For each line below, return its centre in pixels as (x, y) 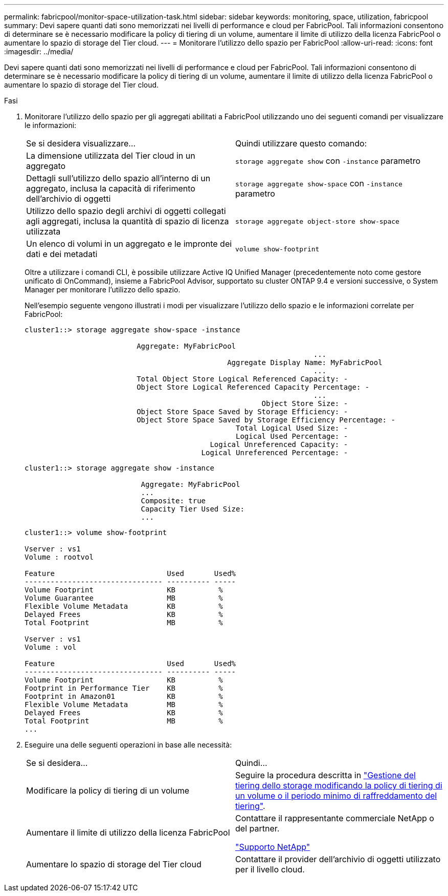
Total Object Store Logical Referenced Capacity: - (242, 379)
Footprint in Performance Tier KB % (124, 688)
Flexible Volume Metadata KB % (124, 606)
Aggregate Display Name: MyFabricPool (305, 362)
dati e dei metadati (62, 254)
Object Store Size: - (305, 403)
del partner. (257, 828)
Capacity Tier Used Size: (193, 509)
